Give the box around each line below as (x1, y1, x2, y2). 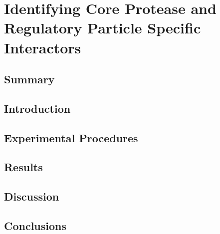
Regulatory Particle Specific (4, 17, 201, 38)
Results (4, 159, 43, 175)
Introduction (4, 100, 71, 116)
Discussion (4, 189, 59, 204)
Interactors (4, 37, 81, 57)
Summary (4, 71, 55, 87)
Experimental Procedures (4, 130, 138, 145)
